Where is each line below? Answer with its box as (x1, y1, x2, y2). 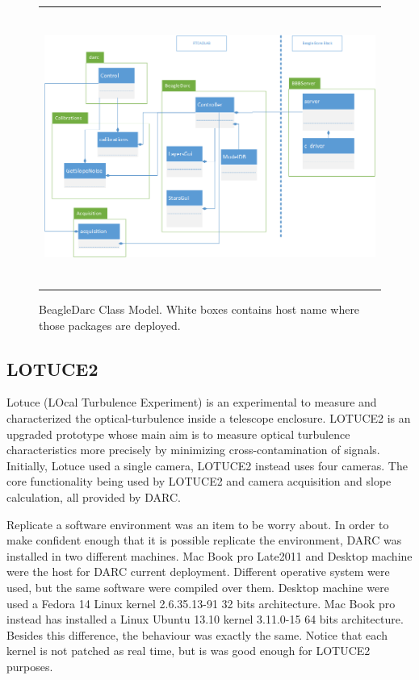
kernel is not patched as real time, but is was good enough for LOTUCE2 (6, 642, 371, 659)
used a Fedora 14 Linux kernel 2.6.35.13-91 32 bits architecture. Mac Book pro (6, 594, 396, 611)
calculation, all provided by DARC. (6, 488, 181, 505)
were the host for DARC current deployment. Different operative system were (6, 563, 390, 580)
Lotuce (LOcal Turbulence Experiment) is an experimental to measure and (6, 394, 377, 411)
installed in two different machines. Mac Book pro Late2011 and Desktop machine (6, 547, 413, 564)
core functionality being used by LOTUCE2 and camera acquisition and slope (6, 473, 392, 490)
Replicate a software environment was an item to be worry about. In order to (6, 515, 389, 532)
